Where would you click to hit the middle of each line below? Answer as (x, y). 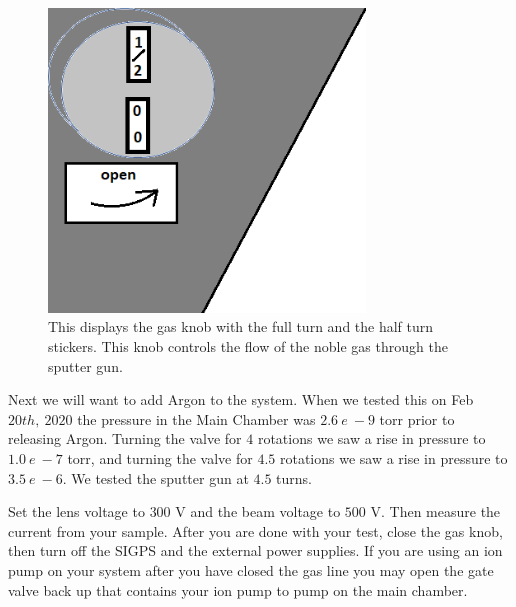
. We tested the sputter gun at (155, 477)
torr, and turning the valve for (160, 457)
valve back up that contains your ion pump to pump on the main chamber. (238, 589)
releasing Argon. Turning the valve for (125, 438)
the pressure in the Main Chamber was (196, 418)
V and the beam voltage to (258, 511)
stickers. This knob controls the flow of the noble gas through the (248, 346)
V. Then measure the (435, 511)
